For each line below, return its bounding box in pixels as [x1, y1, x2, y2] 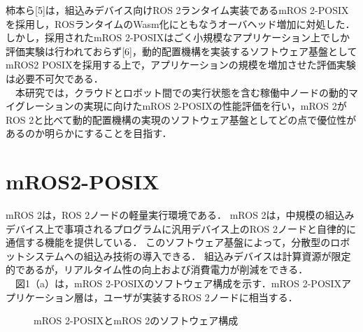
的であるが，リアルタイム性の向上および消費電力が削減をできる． [6, 262, 308, 277]
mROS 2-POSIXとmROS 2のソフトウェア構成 [34, 313, 239, 328]
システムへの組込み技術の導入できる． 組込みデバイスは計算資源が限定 [24, 248, 351, 263]
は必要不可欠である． [6, 71, 104, 85]
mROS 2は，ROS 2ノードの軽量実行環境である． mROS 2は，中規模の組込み [6, 208, 355, 222]
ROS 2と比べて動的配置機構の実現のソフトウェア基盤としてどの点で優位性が [6, 112, 357, 127]
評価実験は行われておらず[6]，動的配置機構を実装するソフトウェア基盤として [6, 43, 357, 58]
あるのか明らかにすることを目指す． [6, 126, 172, 140]
